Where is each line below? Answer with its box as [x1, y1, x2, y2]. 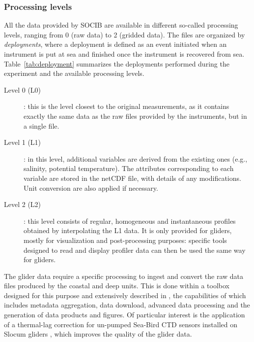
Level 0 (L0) [4, 84, 41, 95]
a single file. [24, 120, 59, 131]
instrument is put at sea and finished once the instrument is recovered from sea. [4, 49, 245, 59]
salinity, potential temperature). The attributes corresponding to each [24, 163, 234, 173]
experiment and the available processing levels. [4, 68, 144, 78]
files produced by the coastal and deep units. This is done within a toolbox [4, 280, 229, 291]
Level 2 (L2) [4, 199, 41, 209]
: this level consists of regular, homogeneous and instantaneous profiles [24, 215, 236, 226]
